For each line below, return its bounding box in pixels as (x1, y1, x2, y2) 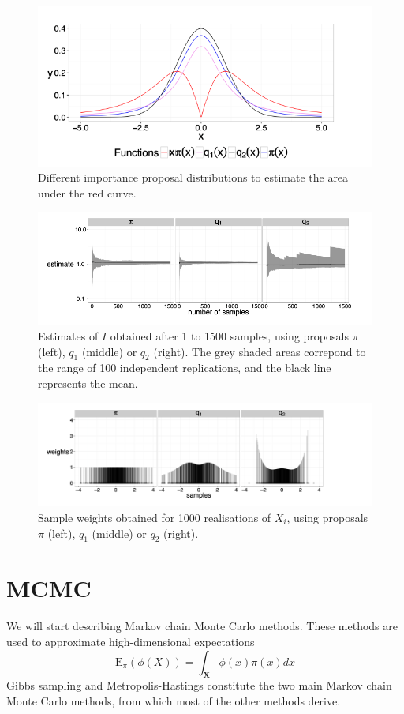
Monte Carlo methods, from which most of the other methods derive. (6, 693, 341, 708)
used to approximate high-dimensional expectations (6, 633, 255, 650)
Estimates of (38, 328, 99, 344)
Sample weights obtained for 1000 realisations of (38, 509, 271, 525)
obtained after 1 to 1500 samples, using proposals (110, 328, 349, 344)
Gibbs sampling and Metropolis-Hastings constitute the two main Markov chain (6, 677, 392, 693)
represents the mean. (38, 374, 138, 391)
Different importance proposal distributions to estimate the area (38, 169, 349, 186)
